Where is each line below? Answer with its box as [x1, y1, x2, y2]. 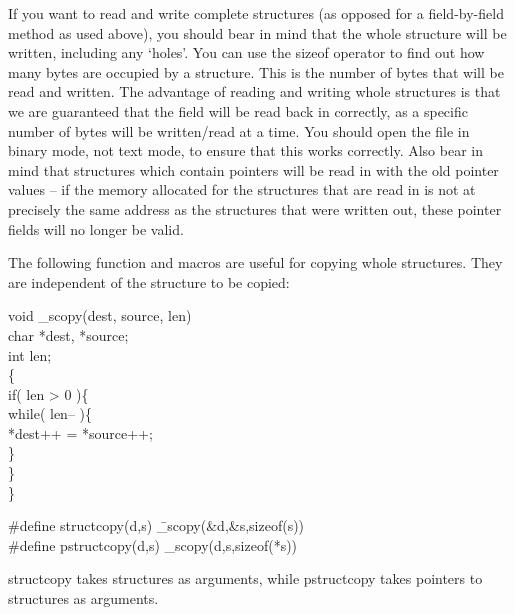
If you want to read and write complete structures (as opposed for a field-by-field [8, 3, 504, 23]
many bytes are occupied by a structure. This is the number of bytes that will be [8, 61, 504, 82]
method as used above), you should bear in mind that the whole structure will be [8, 22, 507, 43]
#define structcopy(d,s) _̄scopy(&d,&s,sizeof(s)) [8, 515, 305, 536]
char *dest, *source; [8, 324, 129, 345]
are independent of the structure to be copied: [8, 271, 290, 292]
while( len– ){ [8, 403, 92, 424]
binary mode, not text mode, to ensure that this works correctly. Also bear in [8, 140, 483, 161]
